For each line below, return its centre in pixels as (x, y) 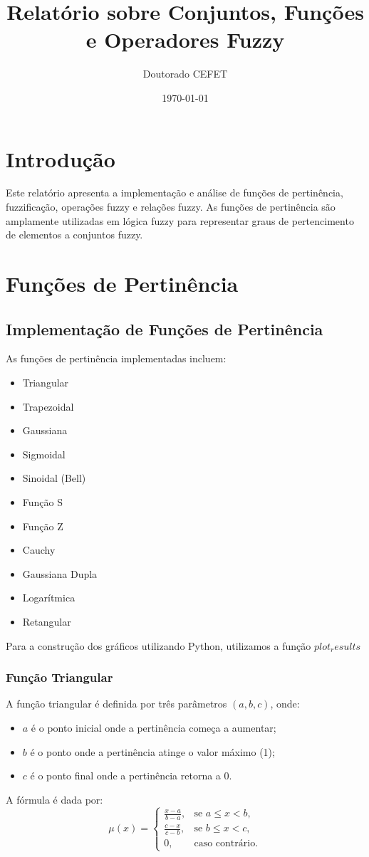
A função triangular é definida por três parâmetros (116, 704)
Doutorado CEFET (185, 74)
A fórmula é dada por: (54, 799)
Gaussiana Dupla (60, 573)
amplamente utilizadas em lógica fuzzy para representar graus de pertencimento (180, 220)
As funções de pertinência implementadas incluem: (116, 358)
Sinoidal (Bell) (54, 478)
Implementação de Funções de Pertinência (165, 328)
